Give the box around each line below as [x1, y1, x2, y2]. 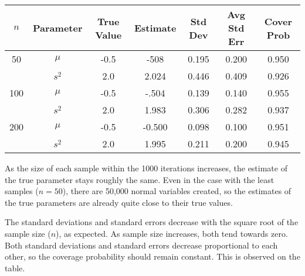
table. [5, 261, 25, 274]
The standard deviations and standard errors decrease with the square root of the [5, 216, 299, 228]
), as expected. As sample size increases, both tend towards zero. [56, 227, 288, 239]
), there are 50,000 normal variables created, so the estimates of [62, 185, 292, 197]
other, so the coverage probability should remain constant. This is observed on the [5, 250, 300, 263]
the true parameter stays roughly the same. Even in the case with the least [5, 173, 274, 185]
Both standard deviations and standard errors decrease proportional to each [5, 239, 278, 251]
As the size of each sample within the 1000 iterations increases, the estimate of [5, 162, 287, 174]
